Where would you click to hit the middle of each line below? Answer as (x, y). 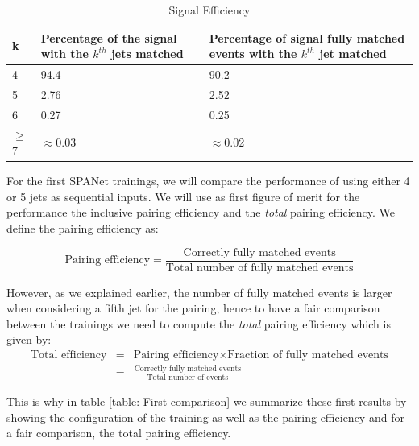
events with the (253, 54)
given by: (29, 339)
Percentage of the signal (109, 37)
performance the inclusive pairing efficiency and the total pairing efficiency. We (201, 212)
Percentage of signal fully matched (307, 37)
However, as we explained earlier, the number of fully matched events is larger (199, 292)
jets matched (147, 54)
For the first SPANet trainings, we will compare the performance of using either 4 (208, 181)
